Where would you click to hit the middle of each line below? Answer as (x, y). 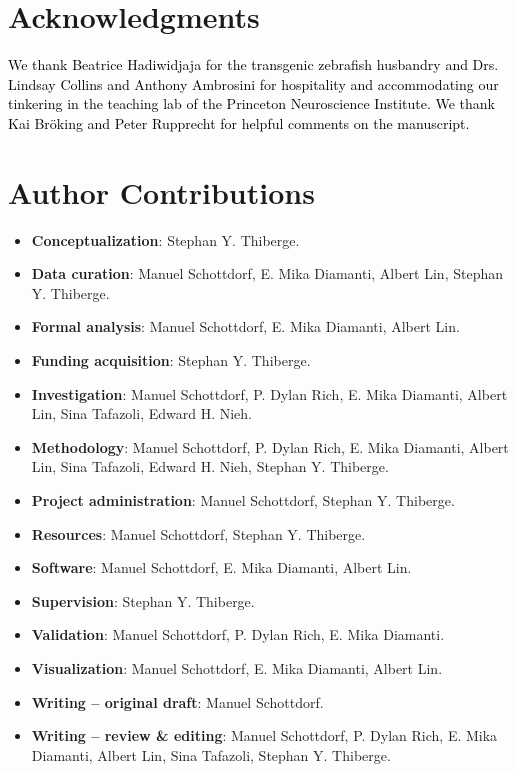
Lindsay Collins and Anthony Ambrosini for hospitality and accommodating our (253, 83)
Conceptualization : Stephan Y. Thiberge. (165, 239)
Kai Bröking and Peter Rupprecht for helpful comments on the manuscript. (239, 122)
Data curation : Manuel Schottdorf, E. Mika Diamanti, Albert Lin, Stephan (267, 273)
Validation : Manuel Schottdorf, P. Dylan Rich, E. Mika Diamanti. (238, 634)
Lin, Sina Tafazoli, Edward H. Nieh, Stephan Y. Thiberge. (210, 466)
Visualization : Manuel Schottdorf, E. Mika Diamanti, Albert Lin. (237, 667)
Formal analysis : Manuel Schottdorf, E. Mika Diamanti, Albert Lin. (245, 326)
